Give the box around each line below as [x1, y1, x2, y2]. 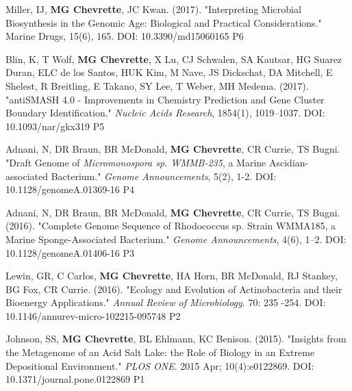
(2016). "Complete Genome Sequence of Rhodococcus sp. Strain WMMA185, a [5, 218, 336, 233]
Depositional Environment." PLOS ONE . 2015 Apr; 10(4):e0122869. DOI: [5, 358, 314, 373]
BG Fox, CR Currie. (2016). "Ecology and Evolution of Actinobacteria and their [5, 281, 342, 296]
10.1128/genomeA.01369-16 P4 [5, 182, 135, 197]
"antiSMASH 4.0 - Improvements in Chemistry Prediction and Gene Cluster [5, 92, 325, 106]
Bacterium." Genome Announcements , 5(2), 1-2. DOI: [51, 168, 277, 183]
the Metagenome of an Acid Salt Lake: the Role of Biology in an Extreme [5, 345, 315, 360]
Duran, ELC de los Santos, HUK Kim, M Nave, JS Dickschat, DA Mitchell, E [5, 65, 333, 79]
